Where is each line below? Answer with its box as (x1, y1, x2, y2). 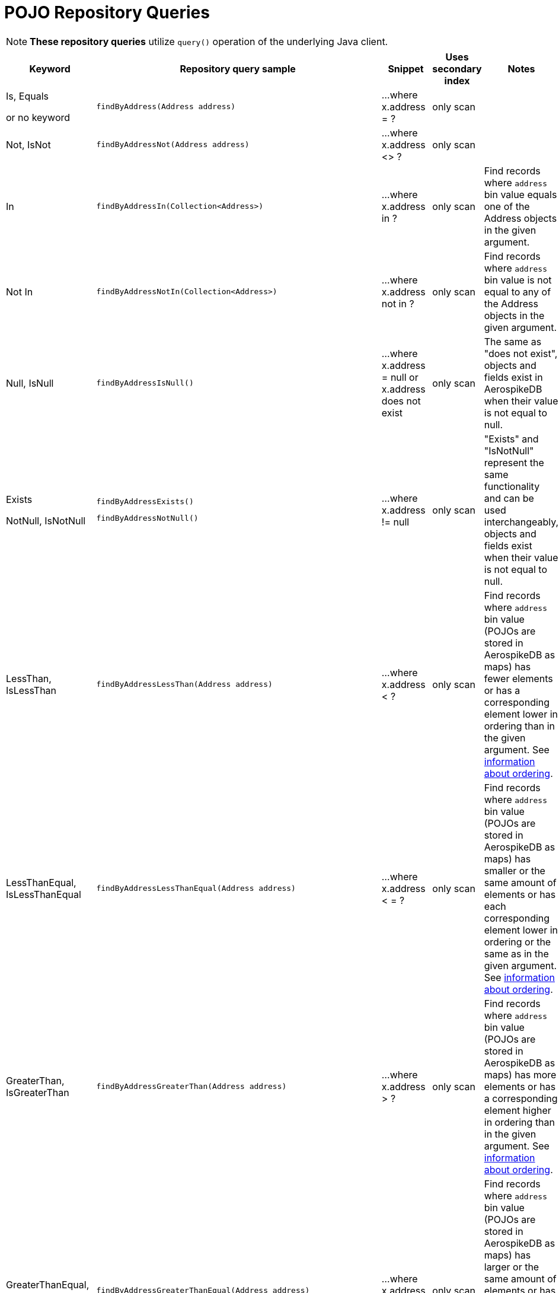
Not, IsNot (6, 138, 51, 151)
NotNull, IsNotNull (6, 514, 86, 527)
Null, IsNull (6, 377, 54, 389)
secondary (432, 62, 482, 75)
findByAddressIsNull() (96, 378, 194, 388)
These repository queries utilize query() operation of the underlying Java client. (30, 35, 388, 47)
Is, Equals (6, 90, 49, 102)
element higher (484, 1104, 551, 1116)
